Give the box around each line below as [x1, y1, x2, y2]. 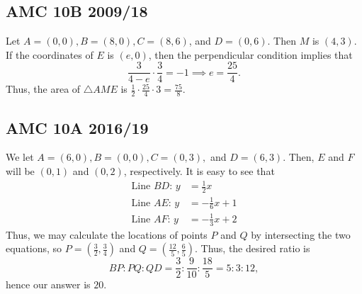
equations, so [6, 241, 62, 256]
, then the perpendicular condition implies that [148, 47, 353, 62]
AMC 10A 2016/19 [6, 116, 149, 138]
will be [6, 164, 35, 179]
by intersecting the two [251, 227, 351, 242]
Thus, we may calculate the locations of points [6, 227, 208, 242]
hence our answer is [6, 277, 91, 292]
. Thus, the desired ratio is [194, 241, 310, 256]
